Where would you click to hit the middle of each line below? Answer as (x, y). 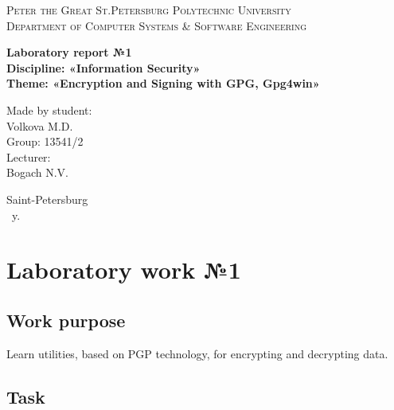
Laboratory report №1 (69, 52)
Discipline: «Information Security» (103, 67)
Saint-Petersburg (47, 199)
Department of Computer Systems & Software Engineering (157, 25)
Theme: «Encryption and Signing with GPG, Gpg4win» (163, 83)
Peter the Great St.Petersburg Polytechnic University (149, 10)
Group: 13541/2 (45, 141)
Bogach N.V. (37, 172)
